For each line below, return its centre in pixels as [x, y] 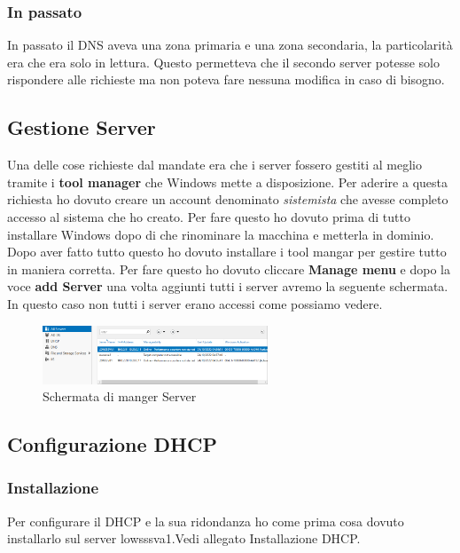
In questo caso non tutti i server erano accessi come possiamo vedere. [195, 303]
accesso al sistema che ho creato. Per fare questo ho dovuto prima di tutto [209, 216]
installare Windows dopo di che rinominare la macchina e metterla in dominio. [221, 234]
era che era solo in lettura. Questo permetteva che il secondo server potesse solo [223, 62]
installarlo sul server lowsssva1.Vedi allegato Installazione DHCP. [184, 538]
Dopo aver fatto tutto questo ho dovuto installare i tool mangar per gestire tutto [227, 252]
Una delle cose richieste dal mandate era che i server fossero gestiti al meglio [215, 165]
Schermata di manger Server [120, 396]
